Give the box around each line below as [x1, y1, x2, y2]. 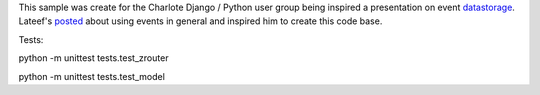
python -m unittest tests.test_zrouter [18, 52, 169, 64]
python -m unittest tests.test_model [18, 70, 165, 82]
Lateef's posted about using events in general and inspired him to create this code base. [18, 15, 383, 27]
